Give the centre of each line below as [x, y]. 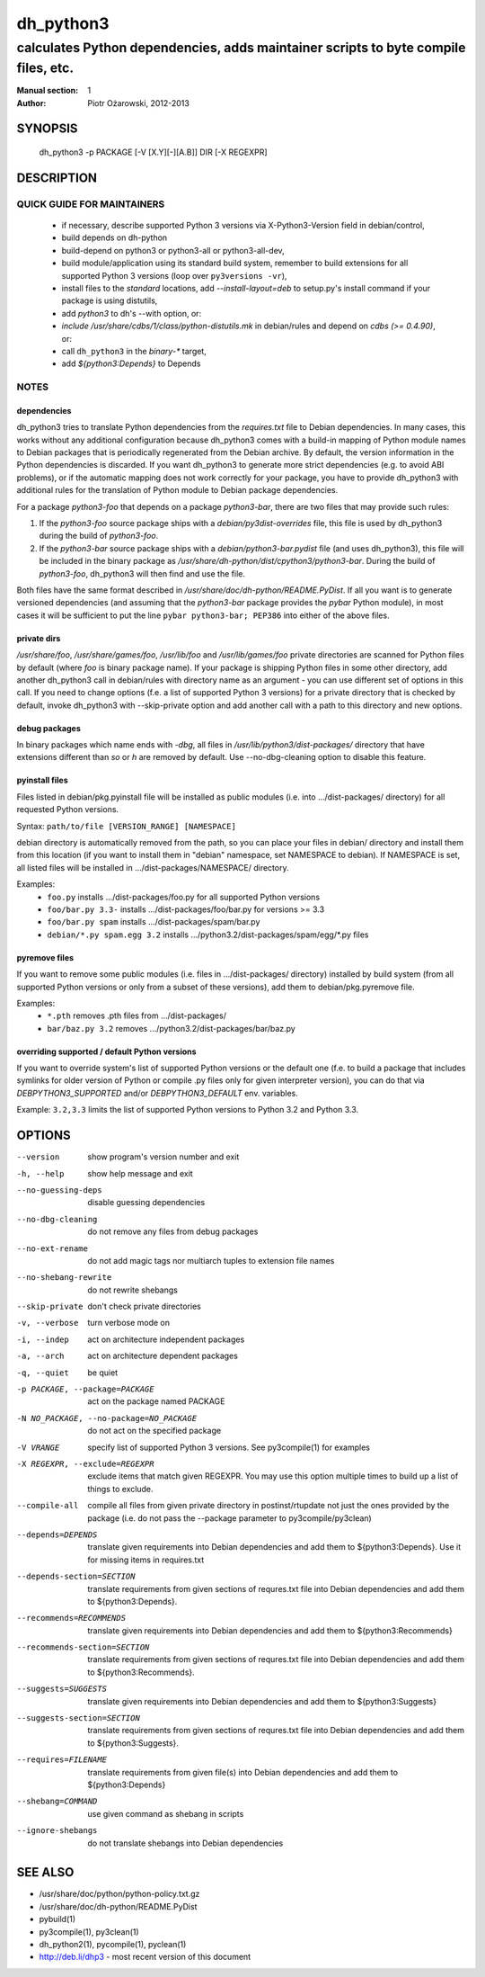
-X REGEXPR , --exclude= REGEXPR [85, 1463]
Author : [31, 103]
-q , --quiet [43, 1373]
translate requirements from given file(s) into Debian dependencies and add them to [243, 1772]
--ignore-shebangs [57, 1831]
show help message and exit [140, 1173]
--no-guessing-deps [59, 1190]
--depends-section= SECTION [76, 1577]
